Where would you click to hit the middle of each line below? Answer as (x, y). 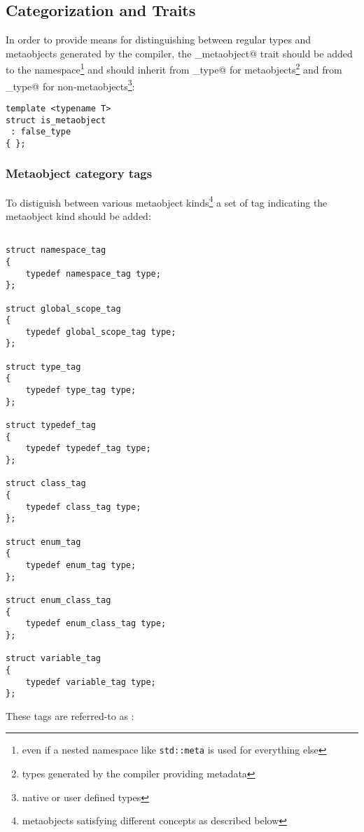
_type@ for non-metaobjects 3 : (70, 85)
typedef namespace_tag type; (93, 273)
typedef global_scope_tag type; (101, 332)
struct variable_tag (54, 659)
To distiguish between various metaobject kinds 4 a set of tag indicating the (167, 201)
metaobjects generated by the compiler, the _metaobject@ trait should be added (179, 53)
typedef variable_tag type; (91, 682)
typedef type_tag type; (81, 390)
